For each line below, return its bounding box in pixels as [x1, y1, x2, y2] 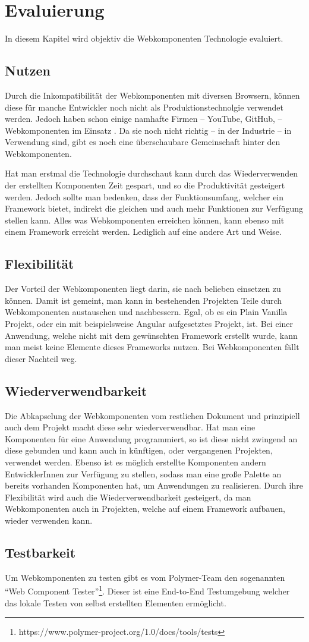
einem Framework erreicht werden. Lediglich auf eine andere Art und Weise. [5, 225, 282, 238]
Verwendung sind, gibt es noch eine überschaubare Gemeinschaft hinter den [5, 136, 280, 148]
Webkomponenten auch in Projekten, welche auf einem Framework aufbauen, [5, 502, 285, 515]
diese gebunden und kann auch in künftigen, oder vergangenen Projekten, [5, 444, 273, 457]
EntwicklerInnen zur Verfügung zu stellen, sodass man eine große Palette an [5, 467, 282, 480]
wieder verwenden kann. [5, 514, 93, 526]
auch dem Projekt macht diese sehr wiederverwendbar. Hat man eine [5, 421, 256, 433]
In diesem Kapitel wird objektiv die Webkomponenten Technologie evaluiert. [5, 32, 283, 45]
